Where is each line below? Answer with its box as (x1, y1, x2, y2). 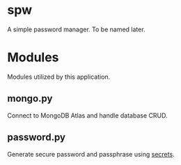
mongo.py (7, 93, 53, 104)
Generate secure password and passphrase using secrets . (7, 150, 175, 158)
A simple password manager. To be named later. (7, 25, 145, 33)
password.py (7, 132, 66, 143)
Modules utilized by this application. (7, 72, 111, 81)
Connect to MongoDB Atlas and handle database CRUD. (7, 111, 168, 120)
